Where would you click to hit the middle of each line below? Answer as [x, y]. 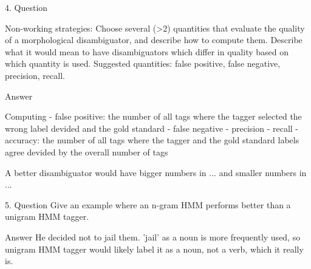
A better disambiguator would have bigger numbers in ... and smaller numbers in [156, 172]
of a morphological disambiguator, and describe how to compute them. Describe [154, 40]
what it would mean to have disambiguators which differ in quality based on [147, 51]
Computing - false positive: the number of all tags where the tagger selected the [153, 116]
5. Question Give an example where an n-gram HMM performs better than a [148, 204]
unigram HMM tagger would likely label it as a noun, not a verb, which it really [154, 249]
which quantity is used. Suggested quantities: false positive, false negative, [143, 63]
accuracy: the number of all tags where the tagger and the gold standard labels [152, 140]
